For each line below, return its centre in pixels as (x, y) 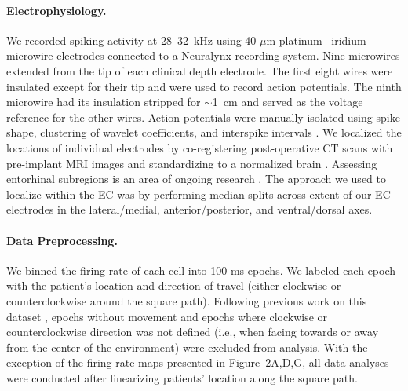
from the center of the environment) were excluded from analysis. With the (187, 347)
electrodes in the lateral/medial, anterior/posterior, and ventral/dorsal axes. (189, 209)
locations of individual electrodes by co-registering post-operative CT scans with (200, 147)
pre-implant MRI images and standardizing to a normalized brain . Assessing (192, 163)
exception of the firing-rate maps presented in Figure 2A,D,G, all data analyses (198, 362)
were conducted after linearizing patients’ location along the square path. (182, 377)
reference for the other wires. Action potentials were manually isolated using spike (203, 117)
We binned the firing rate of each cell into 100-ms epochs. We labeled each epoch (201, 270)
